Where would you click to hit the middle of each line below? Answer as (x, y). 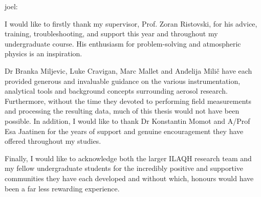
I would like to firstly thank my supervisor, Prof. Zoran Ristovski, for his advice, (131, 23)
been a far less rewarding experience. (62, 188)
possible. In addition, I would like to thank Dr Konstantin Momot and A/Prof (127, 121)
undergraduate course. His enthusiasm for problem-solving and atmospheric (123, 43)
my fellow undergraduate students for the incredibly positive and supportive (124, 168)
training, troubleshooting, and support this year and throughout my (111, 34)
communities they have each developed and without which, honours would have (129, 178)
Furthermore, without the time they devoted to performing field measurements (128, 101)
